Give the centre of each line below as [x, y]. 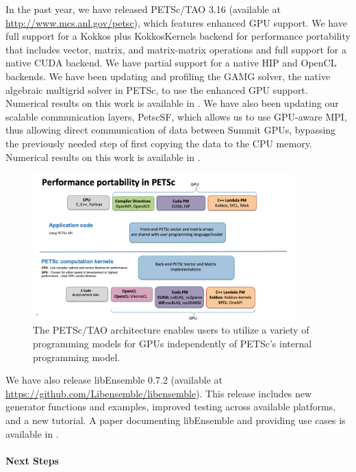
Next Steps [32, 460]
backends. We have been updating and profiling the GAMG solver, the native [168, 76]
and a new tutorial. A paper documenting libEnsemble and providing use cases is [176, 420]
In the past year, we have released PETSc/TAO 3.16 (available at [143, 9]
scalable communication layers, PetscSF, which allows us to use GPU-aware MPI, [176, 116]
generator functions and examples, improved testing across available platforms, [171, 407]
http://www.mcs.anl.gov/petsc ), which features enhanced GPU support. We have [176, 22]
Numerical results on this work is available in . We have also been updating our [172, 103]
